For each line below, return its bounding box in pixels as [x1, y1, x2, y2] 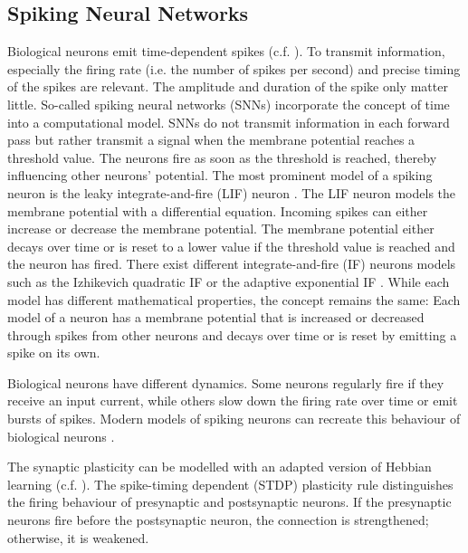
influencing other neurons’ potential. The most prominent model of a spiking [7, 166, 433, 185]
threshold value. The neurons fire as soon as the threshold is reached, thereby [7, 148, 437, 167]
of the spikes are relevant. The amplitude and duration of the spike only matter [7, 77, 448, 96]
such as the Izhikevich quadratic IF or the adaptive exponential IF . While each [7, 272, 450, 291]
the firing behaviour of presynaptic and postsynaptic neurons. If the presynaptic [7, 492, 452, 511]
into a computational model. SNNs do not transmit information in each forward [7, 112, 450, 131]
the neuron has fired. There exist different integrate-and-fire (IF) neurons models [7, 254, 456, 273]
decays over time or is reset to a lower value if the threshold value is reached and [7, 236, 455, 255]
